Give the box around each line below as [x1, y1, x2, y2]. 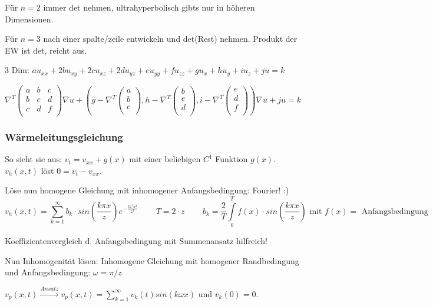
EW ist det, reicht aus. [5, 44, 87, 56]
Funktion [215, 153, 248, 165]
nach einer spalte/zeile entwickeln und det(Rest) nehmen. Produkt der [43, 32, 298, 45]
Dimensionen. [5, 12, 54, 25]
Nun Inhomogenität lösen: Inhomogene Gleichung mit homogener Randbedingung [5, 254, 299, 266]
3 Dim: [5, 64, 29, 76]
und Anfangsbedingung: [5, 266, 91, 278]
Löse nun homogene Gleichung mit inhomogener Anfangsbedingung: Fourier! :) [5, 184, 289, 196]
